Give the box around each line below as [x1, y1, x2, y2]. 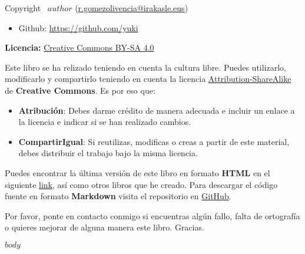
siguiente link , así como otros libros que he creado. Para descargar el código [5, 178, 278, 190]
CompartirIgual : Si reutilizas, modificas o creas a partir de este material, [18, 135, 290, 147]
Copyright [5, 2, 41, 14]
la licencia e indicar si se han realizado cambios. [18, 116, 191, 128]
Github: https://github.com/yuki [18, 21, 138, 34]
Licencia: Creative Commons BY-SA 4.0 [5, 41, 154, 54]
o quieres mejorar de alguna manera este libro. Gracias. [5, 221, 204, 233]
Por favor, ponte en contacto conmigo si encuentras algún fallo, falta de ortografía [5, 209, 300, 222]
